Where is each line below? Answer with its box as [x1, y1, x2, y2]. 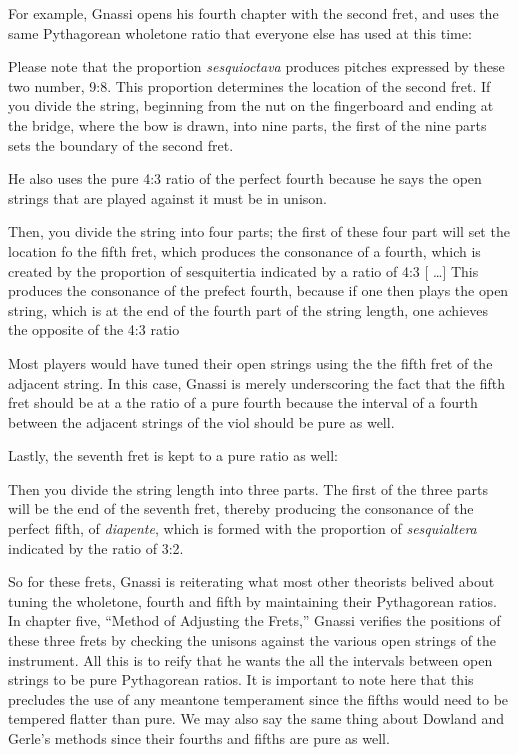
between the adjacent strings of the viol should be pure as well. [8, 411, 395, 432]
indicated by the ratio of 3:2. [8, 537, 184, 558]
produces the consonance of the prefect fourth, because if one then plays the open [8, 280, 509, 301]
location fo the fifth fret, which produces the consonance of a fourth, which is [8, 240, 481, 261]
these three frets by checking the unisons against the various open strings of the [8, 630, 497, 651]
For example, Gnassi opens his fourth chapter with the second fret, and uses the [8, 3, 499, 23]
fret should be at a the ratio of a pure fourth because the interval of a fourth [8, 392, 478, 413]
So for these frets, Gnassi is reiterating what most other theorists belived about [8, 571, 495, 592]
